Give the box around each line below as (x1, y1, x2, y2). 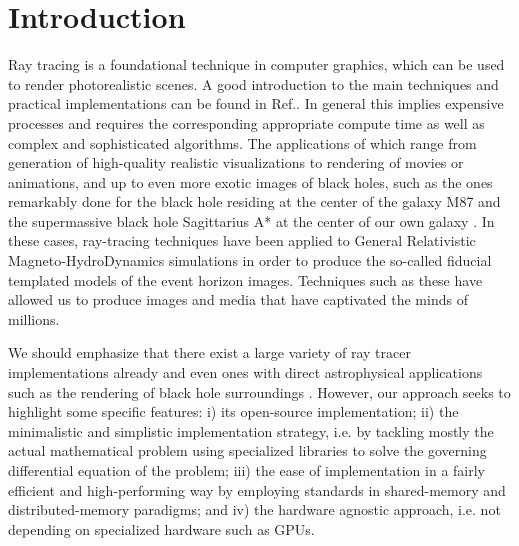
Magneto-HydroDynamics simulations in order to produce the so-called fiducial (8, 250, 492, 271)
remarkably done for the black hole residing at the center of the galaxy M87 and (8, 191, 501, 212)
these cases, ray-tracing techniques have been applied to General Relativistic (8, 230, 476, 251)
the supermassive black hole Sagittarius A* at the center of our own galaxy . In (8, 210, 495, 231)
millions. (8, 308, 60, 329)
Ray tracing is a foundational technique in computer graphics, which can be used (8, 54, 505, 75)
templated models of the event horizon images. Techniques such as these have (8, 269, 483, 290)
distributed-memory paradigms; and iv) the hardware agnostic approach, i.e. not (8, 499, 501, 520)
